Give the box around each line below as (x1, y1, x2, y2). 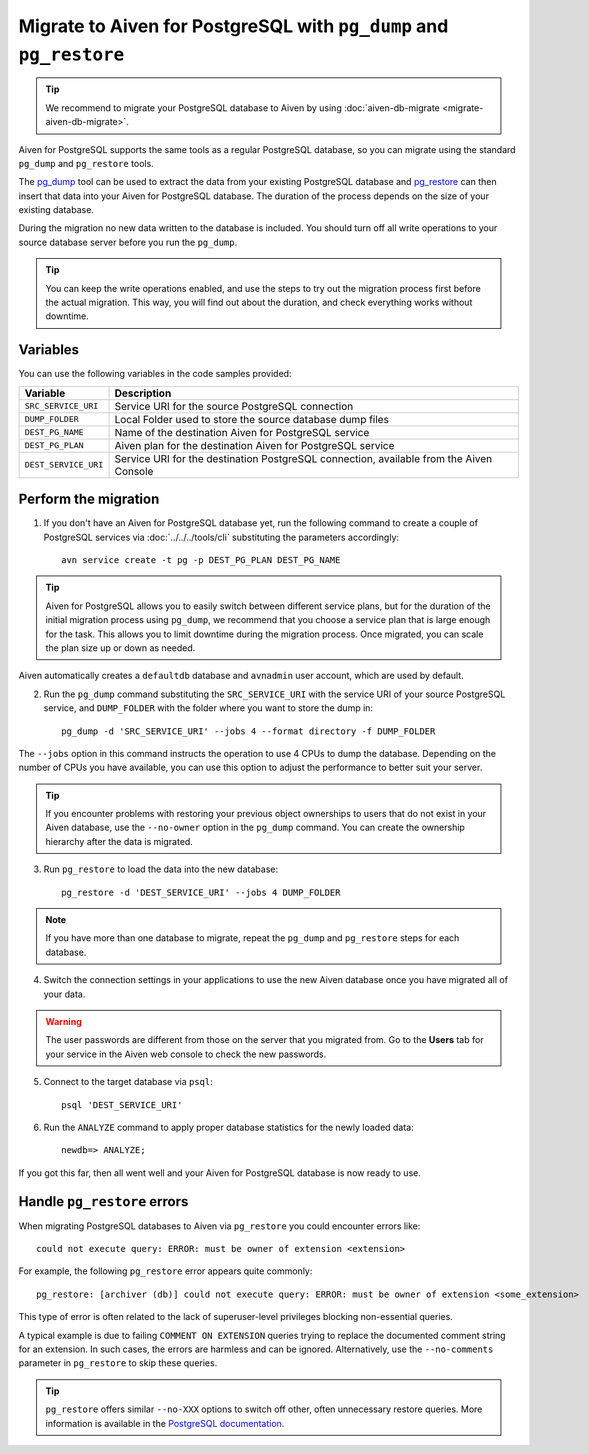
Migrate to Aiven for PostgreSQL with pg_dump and (18, 15, 449, 37)
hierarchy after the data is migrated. (45, 835, 194, 847)
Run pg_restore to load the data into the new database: (43, 863, 279, 875)
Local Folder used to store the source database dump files (114, 412, 390, 426)
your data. (43, 988, 86, 1000)
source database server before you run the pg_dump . (18, 236, 238, 248)
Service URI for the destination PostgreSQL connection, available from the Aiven (114, 451, 493, 465)
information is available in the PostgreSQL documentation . (45, 1417, 285, 1429)
